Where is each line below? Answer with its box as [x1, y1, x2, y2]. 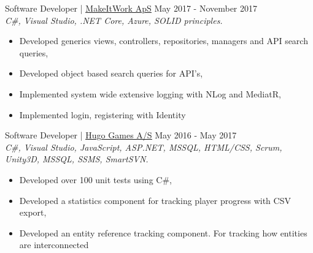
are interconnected [19, 238, 89, 251]
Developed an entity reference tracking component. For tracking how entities [19, 226, 307, 239]
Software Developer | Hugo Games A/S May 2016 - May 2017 [5, 129, 237, 142]
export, [19, 206, 47, 219]
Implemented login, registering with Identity [19, 108, 186, 121]
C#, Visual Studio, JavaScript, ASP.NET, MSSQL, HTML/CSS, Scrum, [5, 140, 282, 153]
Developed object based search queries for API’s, [19, 67, 203, 80]
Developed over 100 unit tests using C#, [19, 173, 172, 186]
